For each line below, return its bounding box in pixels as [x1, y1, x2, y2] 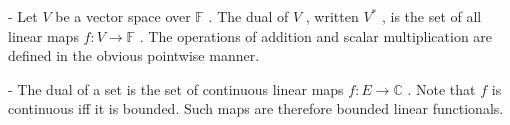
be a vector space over [55, 6, 191, 26]
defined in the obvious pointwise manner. [8, 45, 260, 66]
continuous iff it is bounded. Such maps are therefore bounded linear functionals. [8, 98, 504, 119]
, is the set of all [381, 6, 482, 26]
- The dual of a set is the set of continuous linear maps [8, 78, 344, 99]
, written [305, 6, 359, 26]
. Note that [407, 78, 476, 99]
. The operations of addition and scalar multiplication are [139, 25, 493, 46]
